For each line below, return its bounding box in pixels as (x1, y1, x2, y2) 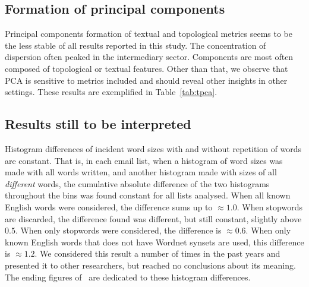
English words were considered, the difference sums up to (5, 200, 213, 213)
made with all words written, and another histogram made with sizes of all (5, 166, 277, 178)
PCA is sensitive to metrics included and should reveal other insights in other (5, 74, 288, 86)
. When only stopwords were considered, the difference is (15, 224, 222, 236)
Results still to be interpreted (5, 115, 191, 133)
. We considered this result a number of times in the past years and (34, 247, 280, 260)
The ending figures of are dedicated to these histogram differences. (5, 270, 251, 283)
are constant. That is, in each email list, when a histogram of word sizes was (5, 154, 283, 166)
